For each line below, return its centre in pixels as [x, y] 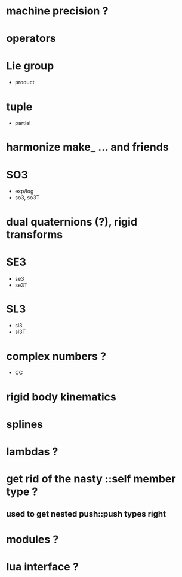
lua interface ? [42, 567]
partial [23, 123]
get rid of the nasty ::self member [91, 479]
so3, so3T [27, 198]
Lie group [30, 66]
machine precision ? [57, 11]
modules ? [33, 539]
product [24, 83]
